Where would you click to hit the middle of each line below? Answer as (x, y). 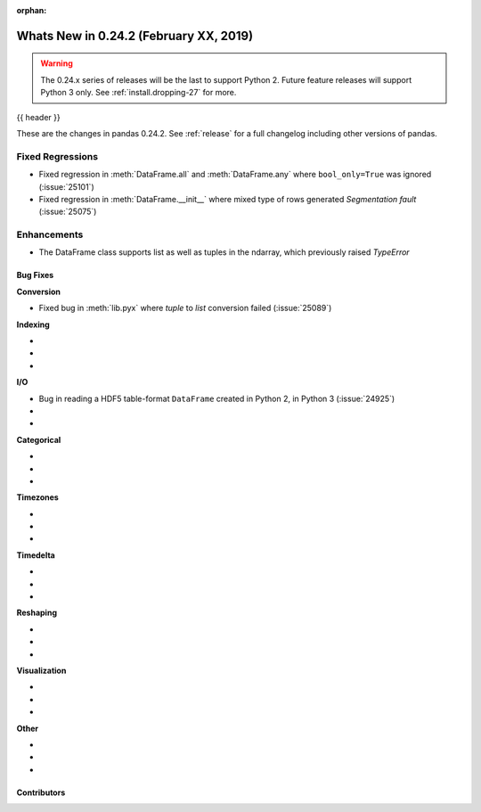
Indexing (33, 324)
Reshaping (37, 613)
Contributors (41, 792)
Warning (57, 63)
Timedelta (36, 555)
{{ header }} (39, 117)
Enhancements (50, 234)
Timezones (38, 497)
